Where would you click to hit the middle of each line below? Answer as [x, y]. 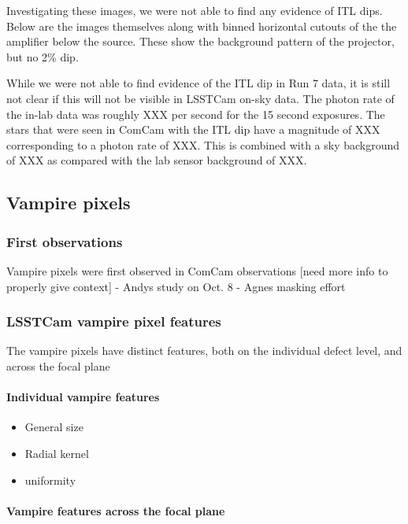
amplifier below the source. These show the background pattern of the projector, [200, 41]
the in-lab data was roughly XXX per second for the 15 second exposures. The [196, 114]
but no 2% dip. [43, 56]
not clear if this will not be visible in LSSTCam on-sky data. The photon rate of [200, 98]
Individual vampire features [83, 397]
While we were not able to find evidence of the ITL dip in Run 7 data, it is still [198, 83]
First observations [65, 241]
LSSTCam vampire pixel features [114, 321]
